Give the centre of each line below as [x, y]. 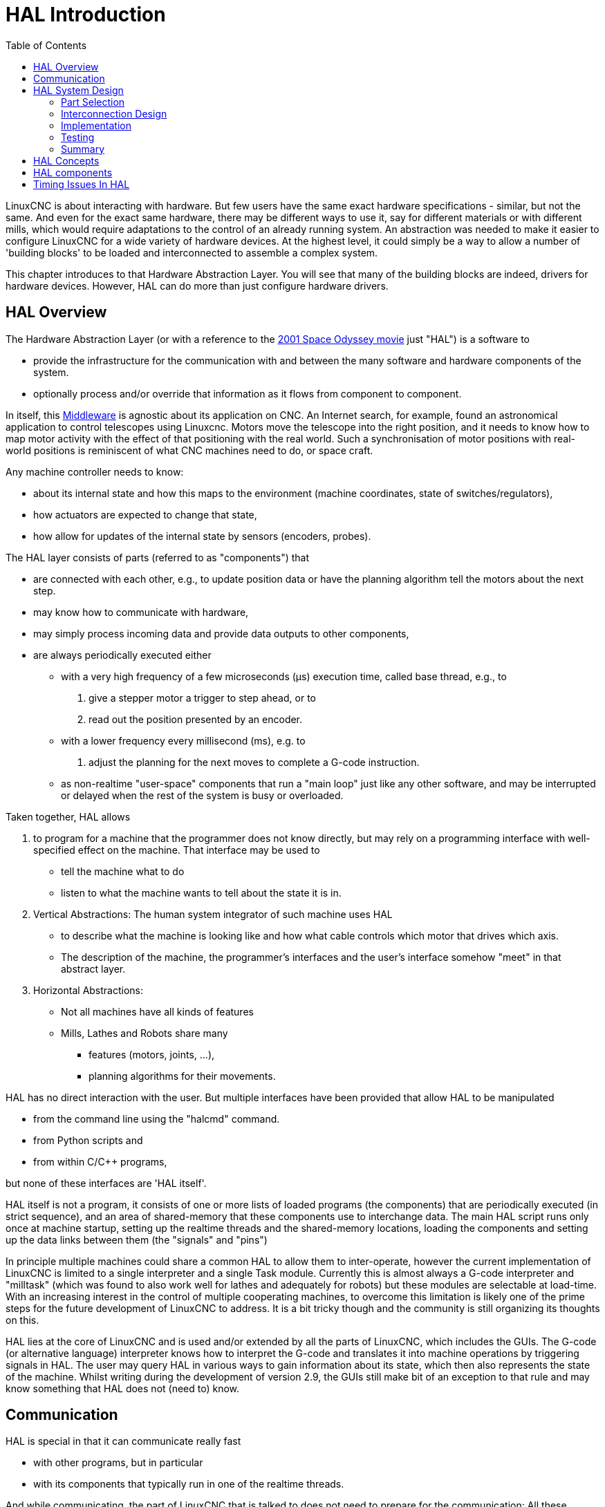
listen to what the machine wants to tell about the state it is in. [201, 892]
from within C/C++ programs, [100, 1161]
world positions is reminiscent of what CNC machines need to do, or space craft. [189, 450]
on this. [22, 1320]
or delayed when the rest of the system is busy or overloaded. [202, 795]
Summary [83, 149]
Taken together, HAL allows [68, 816]
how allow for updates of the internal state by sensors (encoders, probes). [202, 536]
